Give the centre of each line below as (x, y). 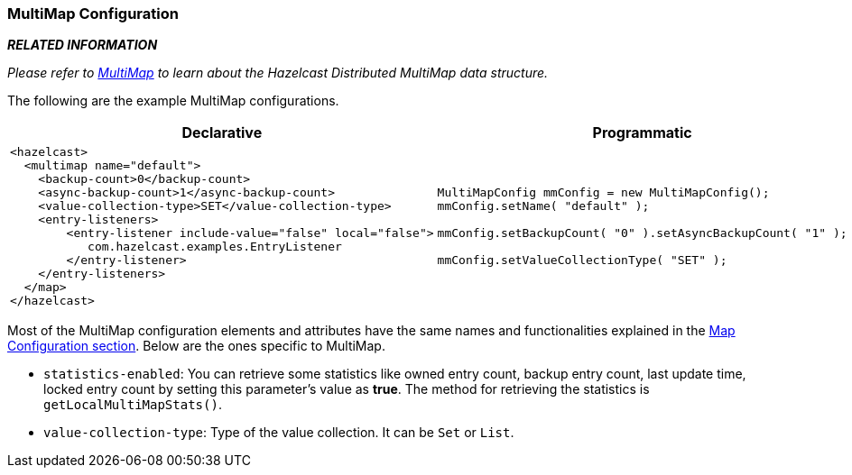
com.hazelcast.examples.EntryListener (215, 247)
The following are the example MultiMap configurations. (173, 101)
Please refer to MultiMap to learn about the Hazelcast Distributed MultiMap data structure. (278, 73)
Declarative (222, 133)
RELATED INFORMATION (83, 45)
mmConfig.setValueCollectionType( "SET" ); (582, 260)
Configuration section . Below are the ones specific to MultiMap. (196, 346)
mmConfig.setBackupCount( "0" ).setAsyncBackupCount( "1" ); (642, 233)
